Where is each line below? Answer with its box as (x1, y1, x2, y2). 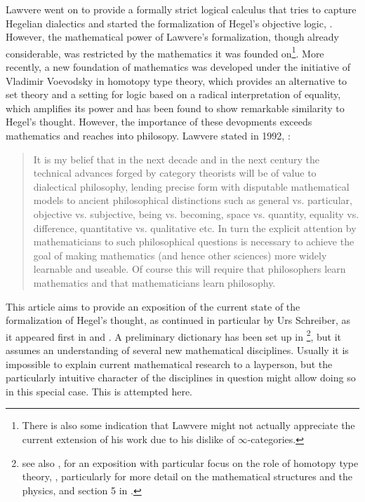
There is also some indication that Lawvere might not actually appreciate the (22, 418, 355, 433)
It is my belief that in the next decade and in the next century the (33, 151, 320, 166)
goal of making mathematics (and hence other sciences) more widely (33, 247, 327, 262)
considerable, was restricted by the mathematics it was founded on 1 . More (6, 43, 324, 60)
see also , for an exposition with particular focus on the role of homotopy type (22, 455, 359, 470)
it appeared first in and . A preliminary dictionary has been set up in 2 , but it (6, 327, 342, 344)
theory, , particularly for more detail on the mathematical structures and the (22, 469, 353, 484)
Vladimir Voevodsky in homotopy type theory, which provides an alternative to (6, 73, 347, 88)
